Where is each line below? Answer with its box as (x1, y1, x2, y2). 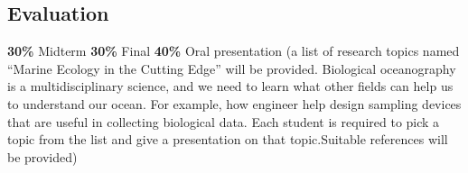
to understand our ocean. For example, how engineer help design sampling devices (7, 94, 462, 113)
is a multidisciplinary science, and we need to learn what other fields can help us (7, 77, 454, 96)
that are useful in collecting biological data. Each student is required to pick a (7, 112, 440, 131)
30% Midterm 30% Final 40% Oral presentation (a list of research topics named (7, 41, 460, 60)
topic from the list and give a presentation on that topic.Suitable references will (7, 130, 448, 149)
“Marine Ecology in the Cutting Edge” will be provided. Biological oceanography (7, 59, 456, 77)
